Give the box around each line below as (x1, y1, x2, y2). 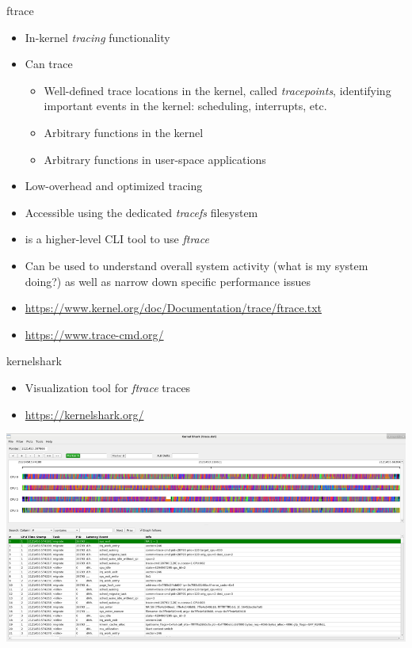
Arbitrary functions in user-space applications (44, 151, 266, 167)
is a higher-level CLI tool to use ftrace (25, 231, 209, 247)
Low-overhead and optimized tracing (25, 177, 203, 194)
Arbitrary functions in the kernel (44, 124, 204, 140)
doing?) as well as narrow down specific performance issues (25, 273, 311, 289)
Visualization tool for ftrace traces (25, 379, 191, 395)
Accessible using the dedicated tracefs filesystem (25, 204, 258, 220)
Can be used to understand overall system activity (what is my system (25, 257, 368, 273)
